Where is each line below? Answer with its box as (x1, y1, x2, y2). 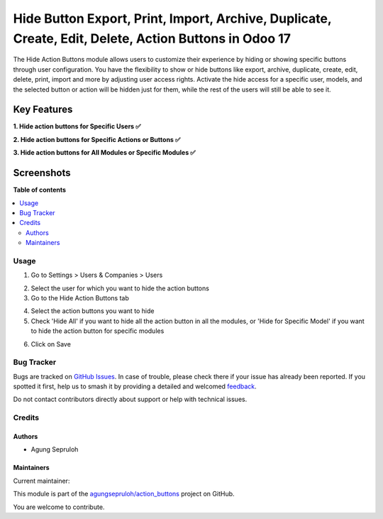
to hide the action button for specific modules (30, 327, 165, 335)
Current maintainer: (13, 476, 70, 485)
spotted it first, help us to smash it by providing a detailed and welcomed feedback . (13, 382, 257, 390)
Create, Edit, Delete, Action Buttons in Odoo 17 (13, 31, 291, 46)
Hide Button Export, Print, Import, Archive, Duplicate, (13, 11, 332, 26)
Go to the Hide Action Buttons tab (30, 293, 129, 302)
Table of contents (13, 185, 67, 195)
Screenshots (13, 167, 71, 179)
